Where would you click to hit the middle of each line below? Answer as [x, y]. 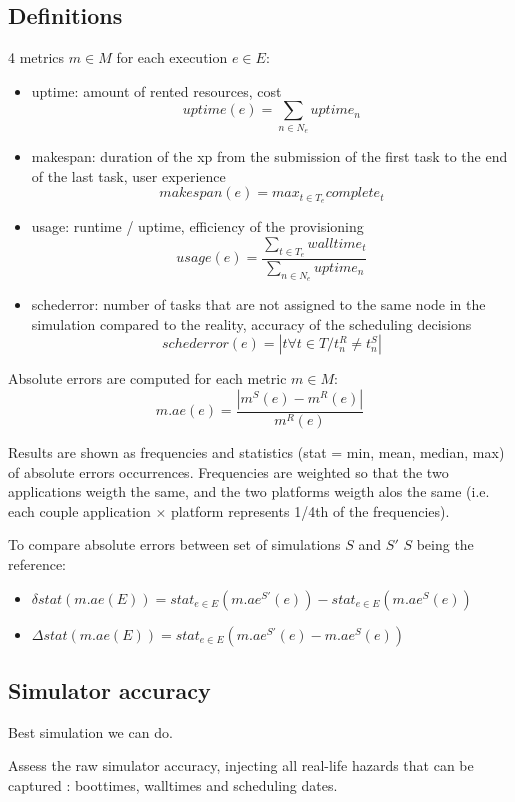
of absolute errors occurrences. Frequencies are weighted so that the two [228, 471]
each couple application [79, 510]
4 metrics [36, 57]
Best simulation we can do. [90, 731]
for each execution [172, 57]
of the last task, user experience [128, 175]
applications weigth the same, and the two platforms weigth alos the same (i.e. [249, 491]
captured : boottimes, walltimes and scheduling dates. [173, 784]
